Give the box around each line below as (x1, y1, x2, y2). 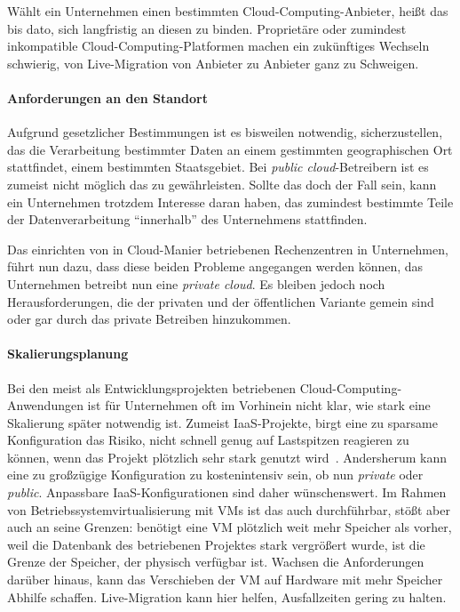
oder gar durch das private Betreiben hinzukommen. (7, 310, 291, 328)
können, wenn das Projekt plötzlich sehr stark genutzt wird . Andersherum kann (7, 447, 448, 466)
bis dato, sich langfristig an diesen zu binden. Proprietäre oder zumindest (7, 19, 407, 37)
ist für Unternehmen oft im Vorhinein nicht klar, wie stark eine (87, 396, 431, 415)
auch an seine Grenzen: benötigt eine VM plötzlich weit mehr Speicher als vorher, (7, 518, 452, 536)
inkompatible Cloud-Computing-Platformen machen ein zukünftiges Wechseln (7, 36, 430, 55)
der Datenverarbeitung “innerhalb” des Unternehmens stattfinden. (7, 210, 368, 229)
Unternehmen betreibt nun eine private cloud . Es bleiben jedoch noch (7, 274, 385, 293)
